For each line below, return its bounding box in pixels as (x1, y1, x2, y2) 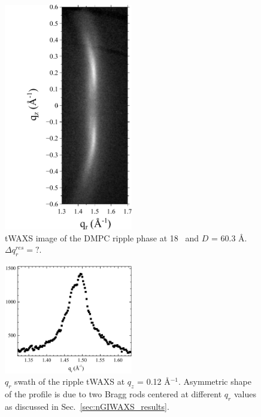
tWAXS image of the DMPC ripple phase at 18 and (5, 231, 199, 244)
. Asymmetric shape (178, 375, 251, 388)
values (233, 388, 256, 400)
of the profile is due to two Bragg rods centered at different (5, 388, 222, 400)
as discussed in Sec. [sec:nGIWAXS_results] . (5, 400, 169, 413)
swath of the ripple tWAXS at (14, 375, 125, 388)
